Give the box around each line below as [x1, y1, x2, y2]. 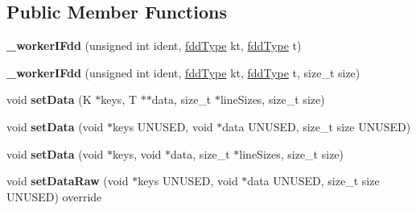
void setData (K [6, 91, 92, 108]
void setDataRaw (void [6, 172, 129, 189]
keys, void [113, 145, 162, 162]
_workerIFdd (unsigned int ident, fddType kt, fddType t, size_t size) [6, 64, 360, 81]
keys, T [101, 91, 138, 108]
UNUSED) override [6, 188, 102, 205]
